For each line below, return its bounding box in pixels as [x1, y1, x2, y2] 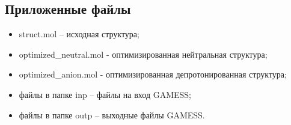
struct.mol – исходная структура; [19, 28, 139, 40]
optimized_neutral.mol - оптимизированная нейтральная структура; [19, 47, 268, 60]
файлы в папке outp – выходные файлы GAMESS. [19, 108, 205, 121]
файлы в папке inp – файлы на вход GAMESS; [19, 88, 192, 100]
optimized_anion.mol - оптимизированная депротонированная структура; [19, 68, 287, 81]
